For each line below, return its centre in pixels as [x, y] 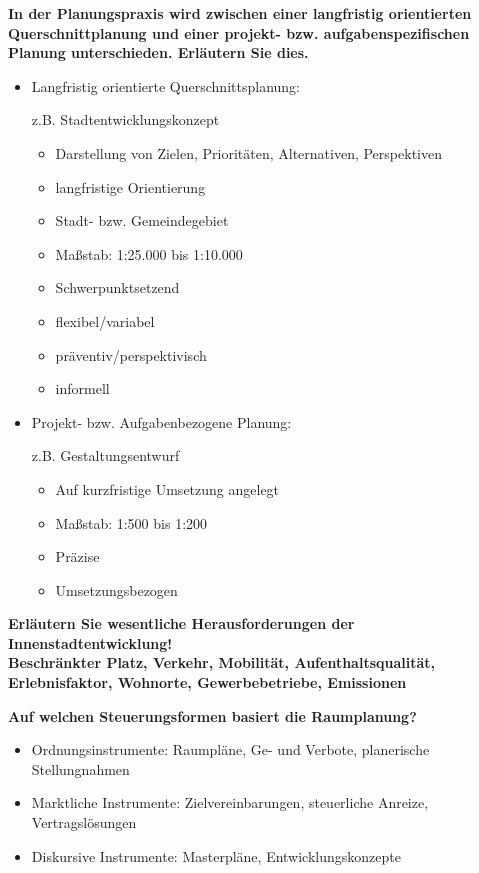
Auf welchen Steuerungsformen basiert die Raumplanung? [212, 715]
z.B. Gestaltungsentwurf [105, 455]
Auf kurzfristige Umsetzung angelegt [167, 488]
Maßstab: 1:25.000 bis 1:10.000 [149, 253]
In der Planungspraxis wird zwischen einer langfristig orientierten [240, 13]
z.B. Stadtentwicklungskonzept [125, 119]
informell [82, 388]
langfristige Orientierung [130, 186]
